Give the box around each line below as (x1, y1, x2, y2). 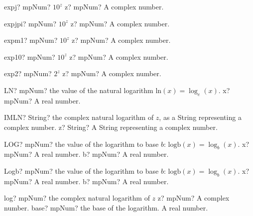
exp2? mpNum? (4, 68, 52, 79)
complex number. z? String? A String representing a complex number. (4, 121, 218, 132)
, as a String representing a (159, 112, 242, 122)
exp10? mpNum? (4, 51, 55, 62)
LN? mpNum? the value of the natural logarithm (4, 85, 153, 95)
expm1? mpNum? (4, 35, 58, 45)
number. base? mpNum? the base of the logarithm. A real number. (4, 202, 208, 213)
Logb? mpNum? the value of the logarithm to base (4, 165, 159, 176)
